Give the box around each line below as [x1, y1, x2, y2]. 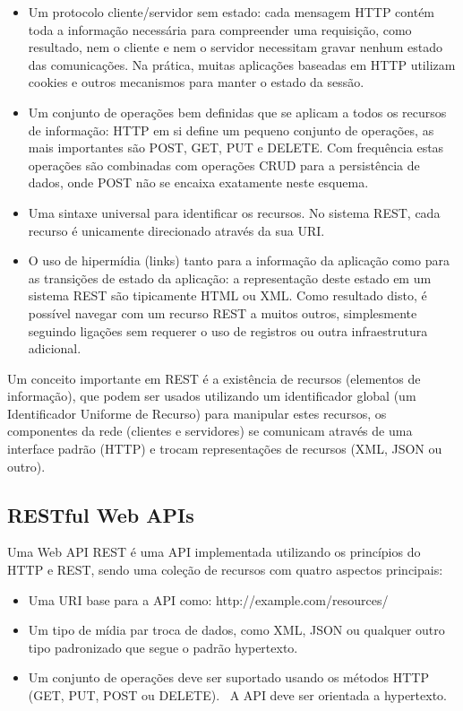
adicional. [28, 339, 81, 358]
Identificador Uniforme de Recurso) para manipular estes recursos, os [7, 403, 387, 422]
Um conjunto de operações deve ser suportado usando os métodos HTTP [28, 668, 429, 687]
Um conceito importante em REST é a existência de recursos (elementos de [7, 369, 421, 387]
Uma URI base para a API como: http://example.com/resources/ [28, 590, 389, 609]
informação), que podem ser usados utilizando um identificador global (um [7, 386, 416, 405]
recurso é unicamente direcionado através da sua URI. [28, 221, 325, 239]
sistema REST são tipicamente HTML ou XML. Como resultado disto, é [28, 286, 427, 305]
